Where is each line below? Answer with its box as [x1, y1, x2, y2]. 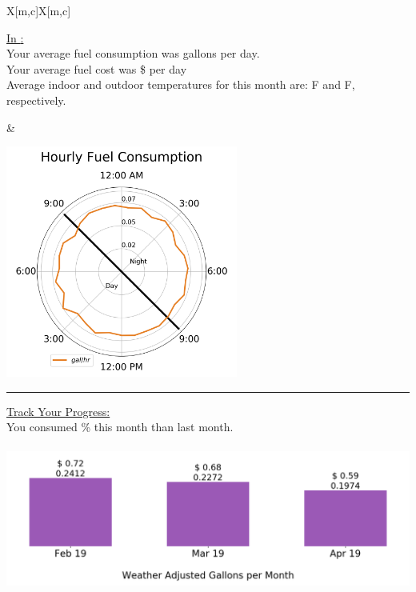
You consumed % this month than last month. [6, 418, 234, 435]
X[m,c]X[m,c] [6, 2, 71, 18]
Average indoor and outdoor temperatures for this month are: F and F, [6, 76, 355, 93]
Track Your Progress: [6, 402, 110, 419]
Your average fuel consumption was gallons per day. [6, 45, 260, 62]
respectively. [6, 91, 66, 108]
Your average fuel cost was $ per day [6, 60, 187, 77]
